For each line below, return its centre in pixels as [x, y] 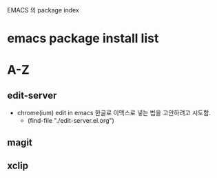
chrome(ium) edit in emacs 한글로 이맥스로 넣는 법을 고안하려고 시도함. [114, 113]
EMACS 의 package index [43, 10]
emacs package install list [83, 38]
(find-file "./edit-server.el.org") [71, 121]
